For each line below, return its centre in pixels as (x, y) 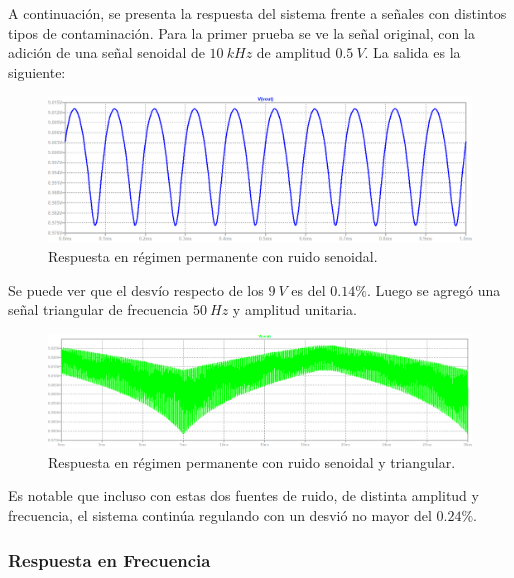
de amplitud (293, 52)
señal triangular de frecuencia (98, 309)
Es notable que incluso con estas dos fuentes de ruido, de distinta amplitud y (243, 495)
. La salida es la (412, 52)
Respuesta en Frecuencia (109, 559)
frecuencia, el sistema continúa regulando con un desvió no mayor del (220, 515)
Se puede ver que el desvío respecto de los (136, 289)
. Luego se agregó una (433, 289)
